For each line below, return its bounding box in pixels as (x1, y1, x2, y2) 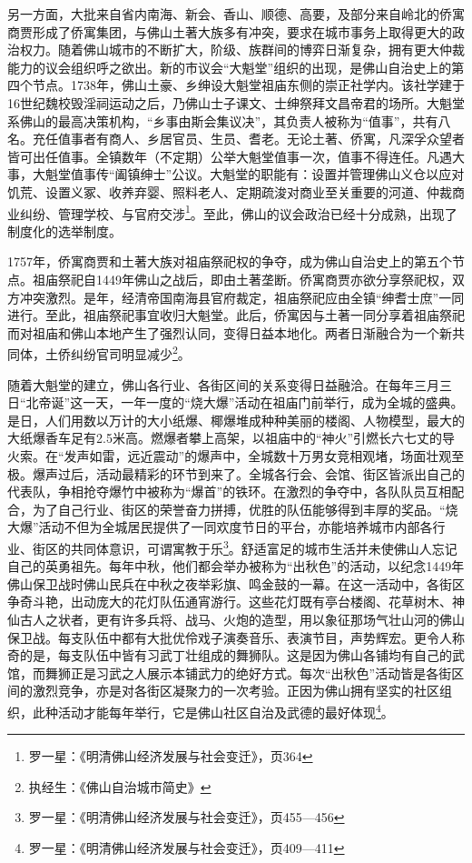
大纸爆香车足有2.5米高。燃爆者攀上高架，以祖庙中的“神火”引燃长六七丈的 (7, 428, 443, 447)
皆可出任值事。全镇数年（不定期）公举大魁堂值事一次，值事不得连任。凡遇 (7, 146, 452, 166)
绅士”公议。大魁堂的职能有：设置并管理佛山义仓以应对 (140, 165, 465, 184)
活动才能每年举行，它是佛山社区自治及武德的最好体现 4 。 (57, 699, 394, 721)
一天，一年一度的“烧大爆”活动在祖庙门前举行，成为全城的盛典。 (83, 393, 464, 412)
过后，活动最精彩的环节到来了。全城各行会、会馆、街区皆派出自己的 (57, 464, 465, 483)
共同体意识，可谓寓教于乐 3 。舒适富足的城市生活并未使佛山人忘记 (70, 536, 457, 557)
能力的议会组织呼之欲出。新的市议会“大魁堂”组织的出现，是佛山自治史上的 (7, 57, 452, 76)
